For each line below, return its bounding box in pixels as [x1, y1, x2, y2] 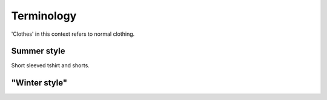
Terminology [11, 9, 77, 22]
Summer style [11, 46, 65, 56]
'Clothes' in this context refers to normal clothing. [11, 30, 135, 38]
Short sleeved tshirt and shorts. [11, 62, 90, 69]
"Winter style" [11, 78, 68, 88]
